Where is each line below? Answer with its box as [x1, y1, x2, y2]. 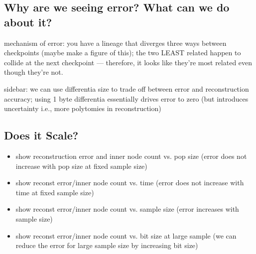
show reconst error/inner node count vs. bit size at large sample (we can [15, 230, 237, 241]
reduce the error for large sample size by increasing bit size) [15, 240, 198, 251]
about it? [4, 14, 52, 29]
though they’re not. [4, 67, 63, 77]
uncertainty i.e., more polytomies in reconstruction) [4, 103, 161, 114]
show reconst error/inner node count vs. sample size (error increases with [15, 204, 239, 214]
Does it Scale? [4, 127, 79, 143]
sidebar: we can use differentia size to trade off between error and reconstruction [4, 83, 249, 94]
